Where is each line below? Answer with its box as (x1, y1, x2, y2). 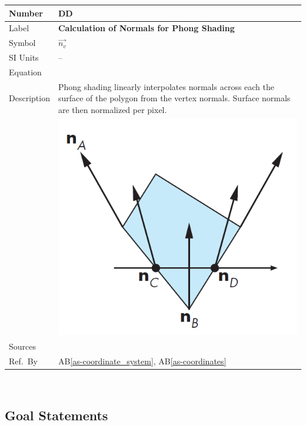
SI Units (9, 51, 39, 64)
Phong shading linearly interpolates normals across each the (58, 80, 275, 92)
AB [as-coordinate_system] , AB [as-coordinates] (58, 354, 227, 367)
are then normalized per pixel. (58, 103, 167, 115)
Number (9, 6, 43, 19)
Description (9, 92, 50, 104)
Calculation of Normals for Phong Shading (58, 22, 235, 34)
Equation (9, 65, 42, 78)
